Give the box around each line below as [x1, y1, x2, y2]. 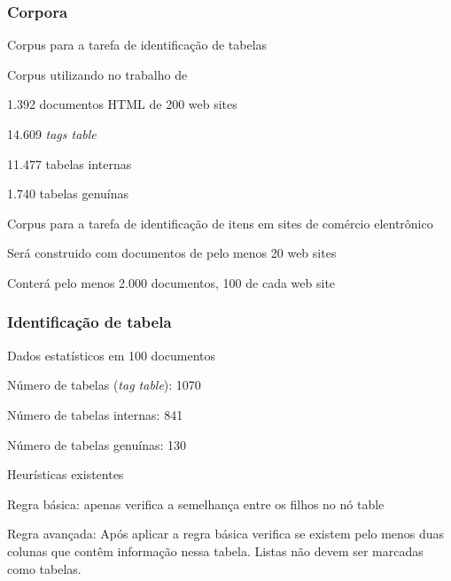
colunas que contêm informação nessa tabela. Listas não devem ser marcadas [7, 541, 424, 560]
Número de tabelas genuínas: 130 [7, 435, 187, 453]
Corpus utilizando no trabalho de [7, 65, 188, 83]
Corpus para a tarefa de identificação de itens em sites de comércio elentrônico [7, 213, 433, 232]
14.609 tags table [7, 125, 97, 143]
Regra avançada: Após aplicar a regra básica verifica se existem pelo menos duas [7, 524, 445, 543]
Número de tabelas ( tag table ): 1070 [7, 376, 201, 394]
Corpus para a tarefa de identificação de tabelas [7, 35, 268, 54]
